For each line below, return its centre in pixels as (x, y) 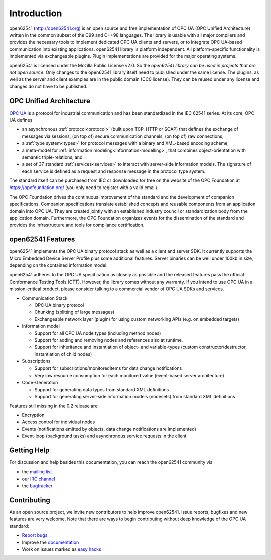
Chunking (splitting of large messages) (75, 312)
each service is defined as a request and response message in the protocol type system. (114, 171)
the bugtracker (37, 486)
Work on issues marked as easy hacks (61, 549)
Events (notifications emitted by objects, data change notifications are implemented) (109, 429)
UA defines (21, 120)
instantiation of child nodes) (63, 354)
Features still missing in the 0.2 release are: (54, 406)
